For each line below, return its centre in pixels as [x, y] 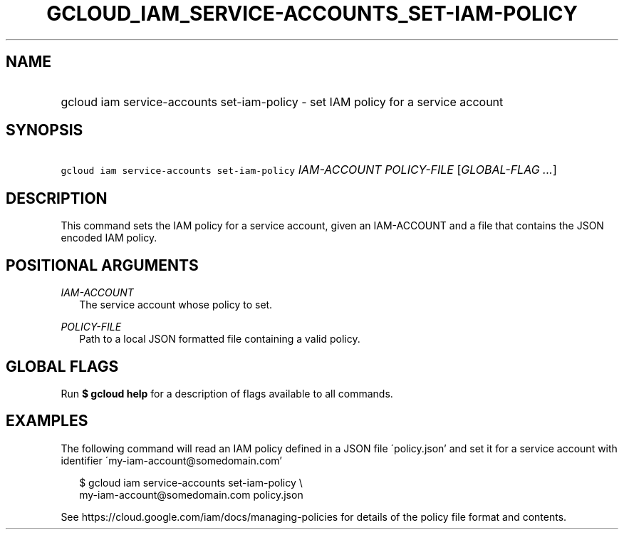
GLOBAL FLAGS [62, 366]
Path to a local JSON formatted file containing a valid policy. [220, 339]
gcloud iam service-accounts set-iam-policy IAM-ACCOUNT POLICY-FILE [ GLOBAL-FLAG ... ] [309, 170]
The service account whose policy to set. [176, 305]
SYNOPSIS [45, 130]
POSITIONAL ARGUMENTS [102, 265]
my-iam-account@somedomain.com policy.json [191, 494]
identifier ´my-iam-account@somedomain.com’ [171, 460]
